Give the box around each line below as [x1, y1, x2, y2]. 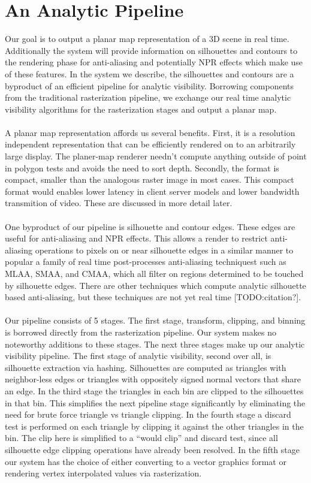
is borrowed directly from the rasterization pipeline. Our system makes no [5, 325, 276, 338]
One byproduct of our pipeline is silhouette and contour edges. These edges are [5, 220, 295, 233]
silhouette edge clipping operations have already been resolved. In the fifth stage [5, 443, 300, 455]
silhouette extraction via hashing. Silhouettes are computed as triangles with [5, 361, 286, 373]
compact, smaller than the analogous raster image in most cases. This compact [5, 173, 294, 186]
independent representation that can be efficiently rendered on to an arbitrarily [5, 138, 296, 150]
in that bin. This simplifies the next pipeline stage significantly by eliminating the [5, 396, 306, 409]
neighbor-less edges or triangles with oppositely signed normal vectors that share [5, 373, 301, 385]
